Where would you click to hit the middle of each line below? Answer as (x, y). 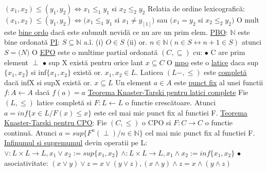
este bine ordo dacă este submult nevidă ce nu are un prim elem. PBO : (116, 32)
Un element (133, 82)
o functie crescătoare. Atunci (171, 102)
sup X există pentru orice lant (96, 62)
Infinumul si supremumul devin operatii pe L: (76, 142)
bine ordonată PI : (32, 42)
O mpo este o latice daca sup (212, 62)
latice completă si (64, 102)
